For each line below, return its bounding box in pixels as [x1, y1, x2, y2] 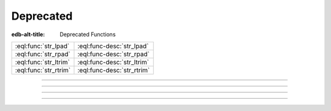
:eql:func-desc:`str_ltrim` [77, 58, 150, 66]
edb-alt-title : [11, 31, 45, 38]
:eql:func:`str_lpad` [15, 42, 70, 50]
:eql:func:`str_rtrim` [15, 66, 70, 74]
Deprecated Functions [59, 31, 116, 38]
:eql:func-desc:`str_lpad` [77, 42, 149, 50]
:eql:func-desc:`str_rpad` [77, 50, 150, 58]
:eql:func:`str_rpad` [15, 50, 70, 58]
